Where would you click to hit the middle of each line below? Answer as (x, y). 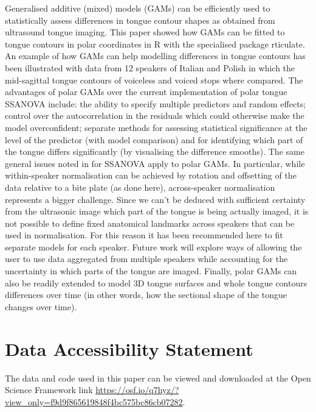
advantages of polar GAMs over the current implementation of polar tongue (146, 92)
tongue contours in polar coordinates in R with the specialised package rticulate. (155, 44)
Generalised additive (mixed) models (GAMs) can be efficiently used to (138, 8)
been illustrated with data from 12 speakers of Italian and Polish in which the (150, 67)
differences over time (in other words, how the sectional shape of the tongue (146, 295)
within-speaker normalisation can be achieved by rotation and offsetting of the (151, 175)
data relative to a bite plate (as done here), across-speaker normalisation (140, 187)
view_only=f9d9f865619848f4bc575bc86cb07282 (94, 401)
